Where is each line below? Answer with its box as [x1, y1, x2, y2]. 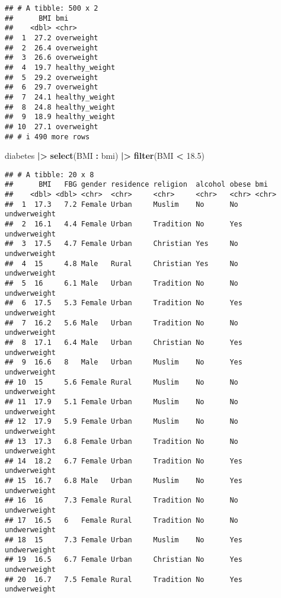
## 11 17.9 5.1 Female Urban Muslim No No [5, 397, 238, 406]
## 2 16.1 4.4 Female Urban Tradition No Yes [5, 220, 242, 229]
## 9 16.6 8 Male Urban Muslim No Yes [5, 358, 242, 367]
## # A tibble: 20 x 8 [5, 170, 94, 179]
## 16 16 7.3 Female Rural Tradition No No [5, 496, 238, 505]
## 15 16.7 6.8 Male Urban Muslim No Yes [5, 477, 242, 485]
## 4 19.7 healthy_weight [5, 63, 116, 72]
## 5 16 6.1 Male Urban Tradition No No [5, 279, 238, 287]
